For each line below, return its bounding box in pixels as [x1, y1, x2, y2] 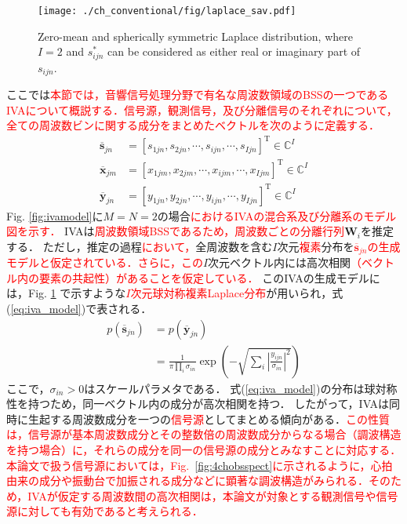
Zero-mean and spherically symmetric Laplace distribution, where [38, 27, 353, 44]
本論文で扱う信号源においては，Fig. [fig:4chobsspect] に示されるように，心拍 [6, 457, 393, 473]
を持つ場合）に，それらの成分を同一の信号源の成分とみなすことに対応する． [6, 441, 402, 457]
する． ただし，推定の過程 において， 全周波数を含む [6, 238, 273, 254]
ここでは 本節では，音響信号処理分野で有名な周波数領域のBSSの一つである [6, 86, 389, 103]
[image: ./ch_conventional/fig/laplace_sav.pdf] [38, 5, 296, 16]
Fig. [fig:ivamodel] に [6, 207, 104, 224]
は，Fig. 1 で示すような [6, 285, 126, 301]
